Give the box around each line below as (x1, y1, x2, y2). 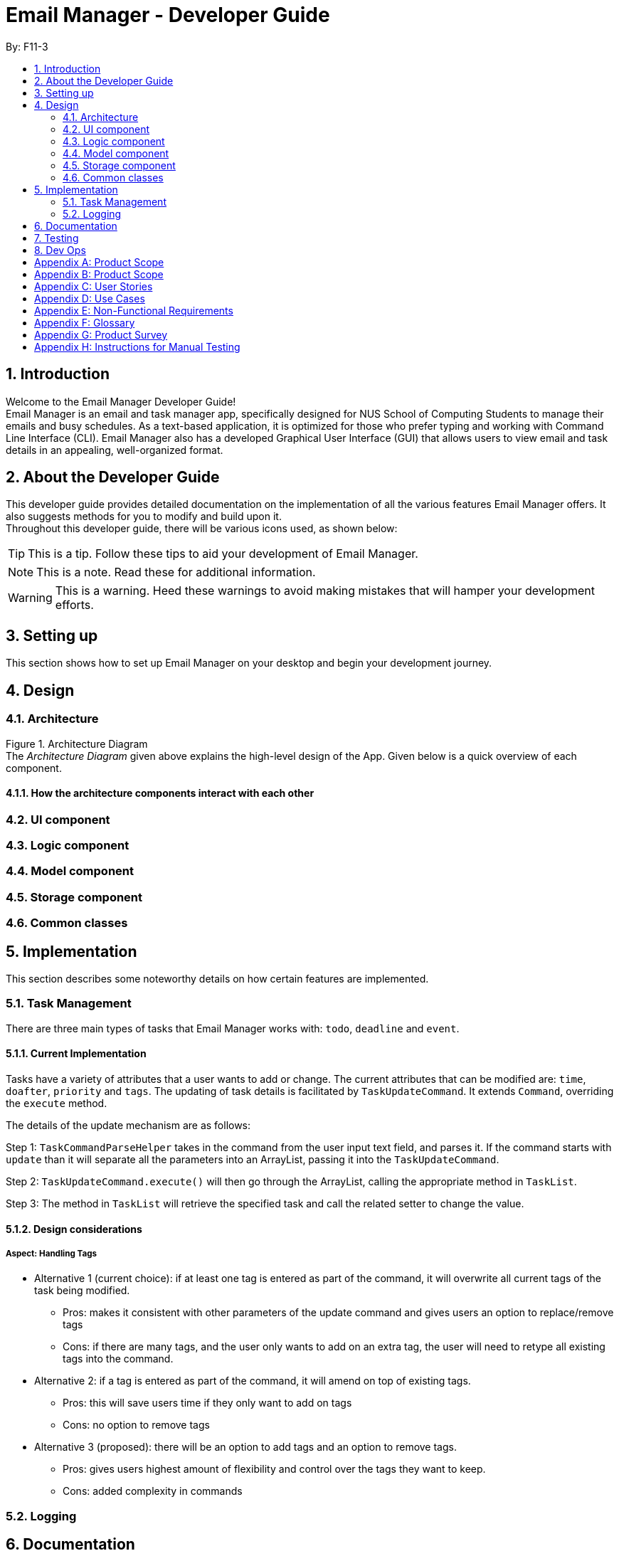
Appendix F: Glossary (34, 316, 135, 329)
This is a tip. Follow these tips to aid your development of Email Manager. (28, 546, 418, 561)
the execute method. (6, 1097, 107, 1110)
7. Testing (34, 231, 79, 244)
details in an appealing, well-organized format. (6, 443, 223, 456)
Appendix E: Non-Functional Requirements (34, 304, 233, 317)
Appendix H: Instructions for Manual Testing (34, 340, 240, 353)
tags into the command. (63, 1353, 174, 1365)
